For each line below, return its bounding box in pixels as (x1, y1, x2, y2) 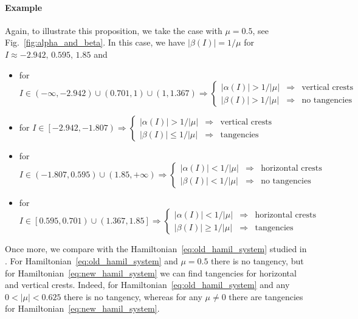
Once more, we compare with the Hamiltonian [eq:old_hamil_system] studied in (5, 242, 307, 255)
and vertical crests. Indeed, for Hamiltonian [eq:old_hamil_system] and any (5, 278, 290, 291)
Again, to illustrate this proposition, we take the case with (5, 24, 222, 36)
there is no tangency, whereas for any (64, 290, 202, 303)
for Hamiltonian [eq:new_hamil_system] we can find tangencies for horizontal (5, 266, 297, 279)
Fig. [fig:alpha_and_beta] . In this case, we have (5, 36, 185, 49)
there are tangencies (229, 290, 303, 303)
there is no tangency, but (211, 254, 304, 267)
